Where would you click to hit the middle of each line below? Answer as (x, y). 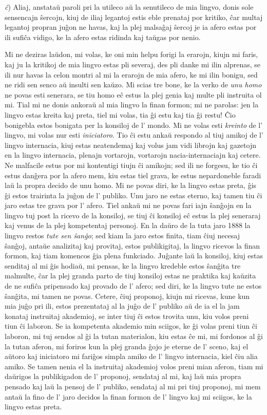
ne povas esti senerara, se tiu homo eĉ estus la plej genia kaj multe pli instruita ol (133, 94)
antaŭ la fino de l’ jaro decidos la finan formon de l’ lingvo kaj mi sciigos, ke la (128, 396)
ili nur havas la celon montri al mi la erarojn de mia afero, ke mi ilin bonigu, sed (131, 74)
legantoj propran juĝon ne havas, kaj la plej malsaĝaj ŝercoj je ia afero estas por (131, 27)
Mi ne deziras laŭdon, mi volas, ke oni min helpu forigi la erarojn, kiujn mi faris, (131, 54)
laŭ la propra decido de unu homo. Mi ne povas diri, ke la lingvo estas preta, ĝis (131, 185)
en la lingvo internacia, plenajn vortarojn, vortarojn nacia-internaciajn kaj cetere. (133, 155)
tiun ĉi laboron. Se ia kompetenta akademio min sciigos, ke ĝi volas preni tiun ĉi (131, 326)
